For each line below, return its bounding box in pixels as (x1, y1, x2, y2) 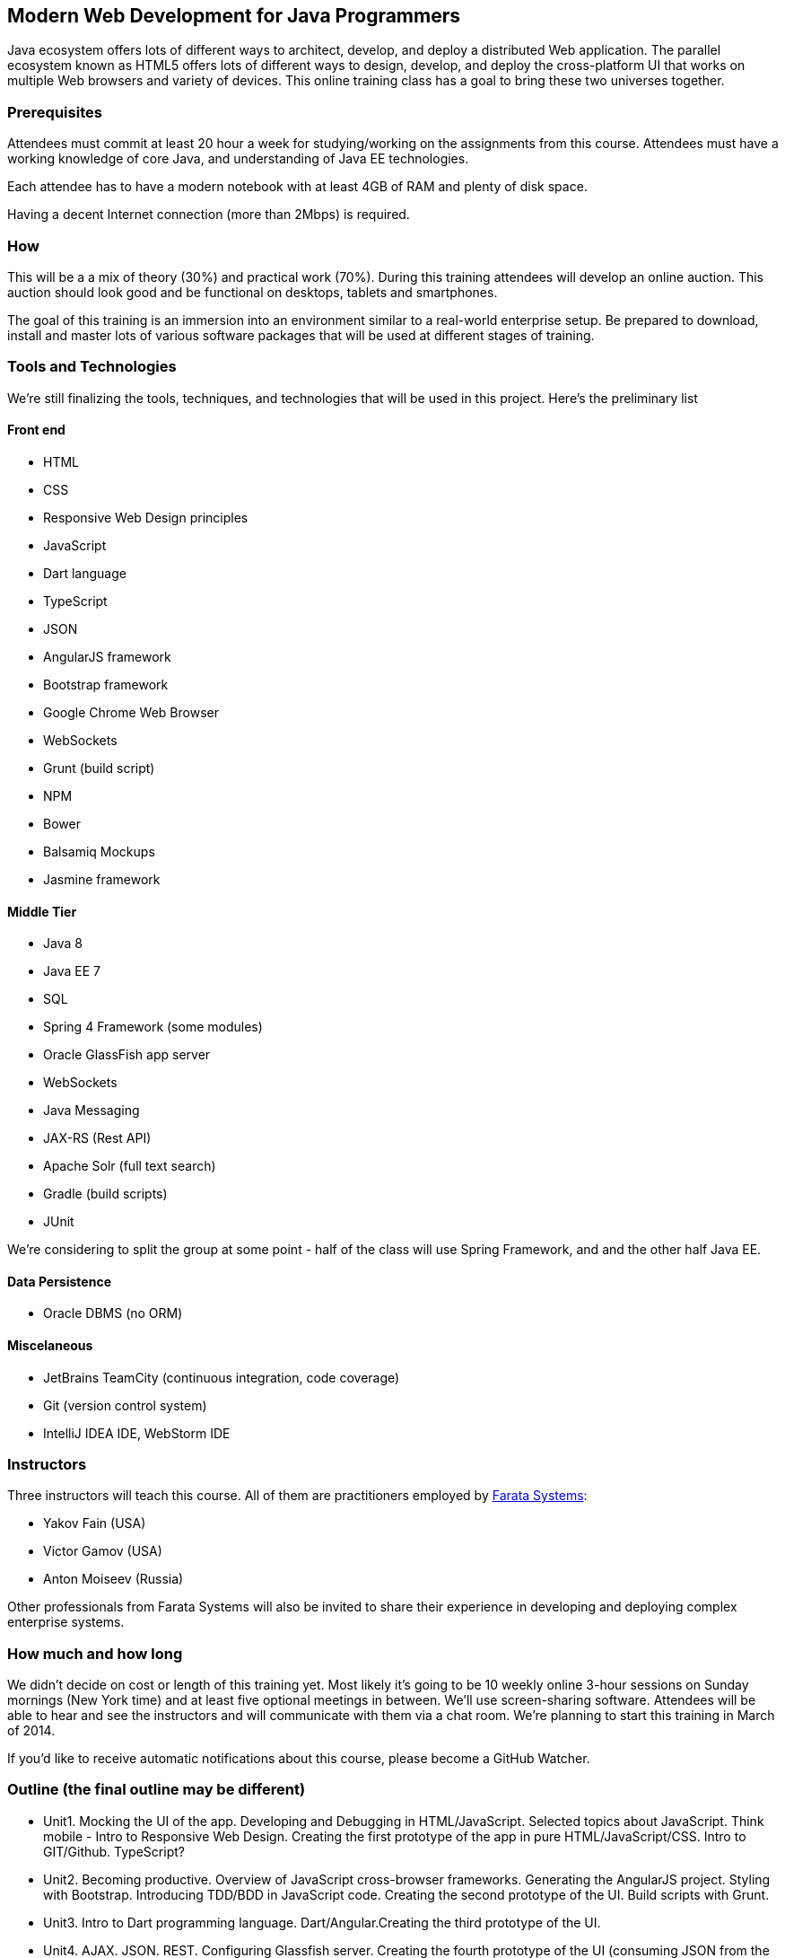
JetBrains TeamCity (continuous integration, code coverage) (43, 1369, 400, 1385)
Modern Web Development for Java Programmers (7, 4, 461, 27)
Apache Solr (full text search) (43, 1158, 216, 1174)
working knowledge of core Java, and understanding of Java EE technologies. (7, 151, 469, 167)
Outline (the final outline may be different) (7, 1780, 306, 1799)
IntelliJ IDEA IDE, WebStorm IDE (43, 1425, 231, 1441)
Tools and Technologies (7, 357, 177, 376)
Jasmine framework (43, 871, 161, 887)
